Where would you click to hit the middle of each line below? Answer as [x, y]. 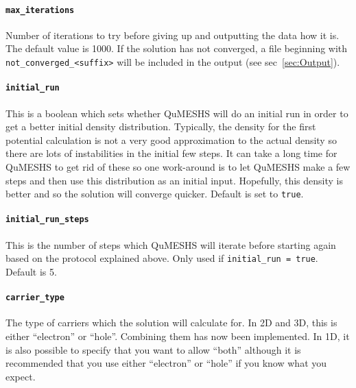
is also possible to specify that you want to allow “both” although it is [153, 349]
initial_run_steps [47, 220]
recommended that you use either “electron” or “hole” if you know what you [166, 363]
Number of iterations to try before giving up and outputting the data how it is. [173, 35]
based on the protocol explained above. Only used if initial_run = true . [162, 258]
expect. [21, 376]
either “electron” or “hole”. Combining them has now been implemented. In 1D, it [178, 336]
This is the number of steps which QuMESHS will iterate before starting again [171, 244]
